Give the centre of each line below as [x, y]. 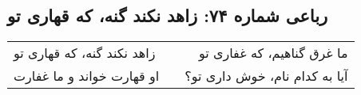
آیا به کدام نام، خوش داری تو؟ [266, 76]
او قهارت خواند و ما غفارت [87, 76]
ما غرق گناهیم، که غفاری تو [273, 53]
